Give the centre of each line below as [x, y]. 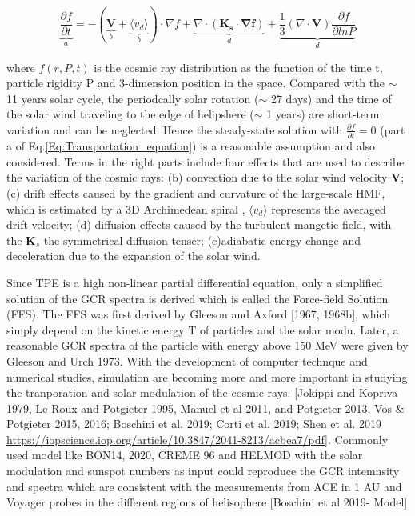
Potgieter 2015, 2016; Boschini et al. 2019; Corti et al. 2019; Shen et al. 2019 [194, 424]
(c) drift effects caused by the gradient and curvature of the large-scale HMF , [196, 192]
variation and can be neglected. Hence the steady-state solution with [175, 129]
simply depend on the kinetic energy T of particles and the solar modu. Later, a [203, 329]
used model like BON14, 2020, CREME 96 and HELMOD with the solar [185, 455]
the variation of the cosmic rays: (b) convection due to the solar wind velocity [197, 177]
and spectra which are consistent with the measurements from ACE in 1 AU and [204, 486]
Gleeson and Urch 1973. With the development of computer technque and [187, 360]
